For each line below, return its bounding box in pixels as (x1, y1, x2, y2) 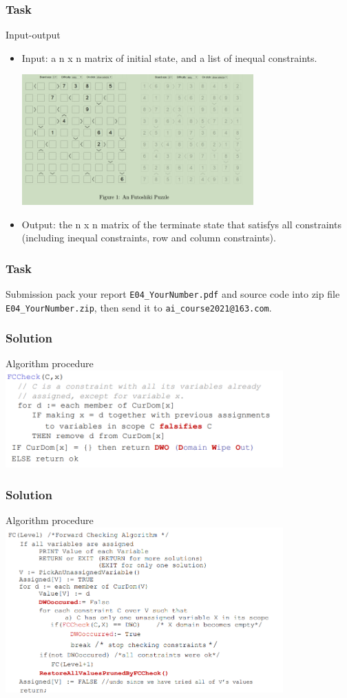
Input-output (6, 28, 61, 42)
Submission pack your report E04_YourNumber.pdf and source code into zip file (6, 286, 340, 301)
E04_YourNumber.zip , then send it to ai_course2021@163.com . (6, 300, 272, 314)
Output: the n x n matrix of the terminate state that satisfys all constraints (21, 217, 341, 231)
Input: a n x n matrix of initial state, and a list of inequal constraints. (21, 50, 317, 65)
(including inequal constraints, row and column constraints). (21, 230, 276, 245)
